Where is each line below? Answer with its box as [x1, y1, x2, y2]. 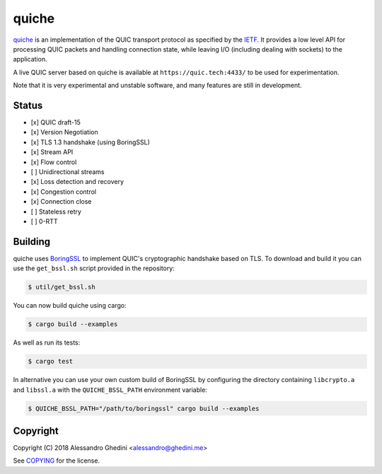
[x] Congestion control [30, 187, 97, 196]
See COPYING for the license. [13, 456, 100, 465]
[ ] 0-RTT [30, 216, 58, 226]
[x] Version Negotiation [30, 128, 98, 137]
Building [13, 236, 51, 248]
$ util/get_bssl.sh [28, 283, 95, 291]
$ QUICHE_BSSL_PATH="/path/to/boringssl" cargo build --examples [28, 404, 260, 412]
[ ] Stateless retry [30, 207, 81, 216]
